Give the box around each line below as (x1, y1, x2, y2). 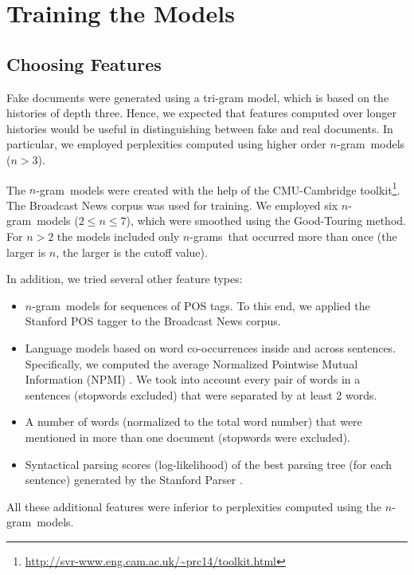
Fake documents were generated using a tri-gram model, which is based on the (6, 89, 389, 105)
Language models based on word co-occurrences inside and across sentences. (25, 339, 396, 356)
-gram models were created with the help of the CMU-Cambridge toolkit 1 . (36, 179, 400, 198)
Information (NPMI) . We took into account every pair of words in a (25, 371, 361, 388)
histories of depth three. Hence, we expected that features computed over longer (6, 104, 396, 121)
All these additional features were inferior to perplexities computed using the (6, 498, 382, 514)
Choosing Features (6, 51, 162, 76)
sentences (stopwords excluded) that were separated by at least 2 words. (25, 386, 377, 403)
